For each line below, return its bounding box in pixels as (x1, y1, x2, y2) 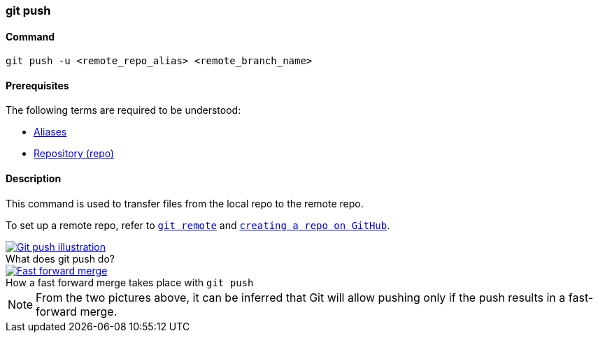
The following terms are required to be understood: (6, 104, 241, 117)
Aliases (34, 126, 67, 138)
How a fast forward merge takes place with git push (6, 276, 254, 288)
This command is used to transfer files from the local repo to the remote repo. (6, 197, 364, 210)
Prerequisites (6, 79, 69, 91)
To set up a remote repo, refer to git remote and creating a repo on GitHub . (6, 219, 390, 231)
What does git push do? (6, 252, 115, 265)
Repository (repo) (34, 147, 115, 160)
